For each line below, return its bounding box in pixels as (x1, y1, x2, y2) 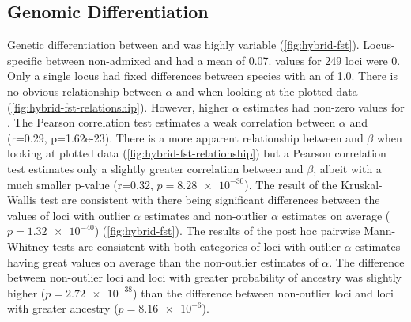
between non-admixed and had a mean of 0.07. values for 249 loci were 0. (45, 51, 401, 68)
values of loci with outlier (7, 206, 130, 223)
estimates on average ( (281, 206, 390, 223)
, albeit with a (313, 160, 382, 176)
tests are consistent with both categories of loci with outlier (52, 237, 341, 254)
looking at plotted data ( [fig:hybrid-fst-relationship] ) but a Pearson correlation (7, 145, 386, 161)
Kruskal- (341, 176, 383, 192)
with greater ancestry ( (7, 300, 119, 316)
